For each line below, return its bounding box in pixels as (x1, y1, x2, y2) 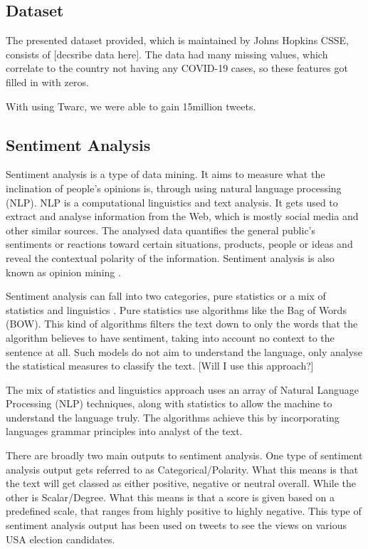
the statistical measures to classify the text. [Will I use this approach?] (6, 358, 314, 373)
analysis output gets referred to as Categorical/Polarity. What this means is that (6, 461, 359, 476)
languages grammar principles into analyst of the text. (6, 424, 243, 439)
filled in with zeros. (6, 74, 89, 89)
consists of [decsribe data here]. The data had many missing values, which (6, 46, 328, 61)
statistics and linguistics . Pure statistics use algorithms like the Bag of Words (6, 302, 347, 317)
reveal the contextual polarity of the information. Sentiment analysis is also (6, 250, 335, 265)
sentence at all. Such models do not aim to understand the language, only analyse (6, 344, 362, 359)
